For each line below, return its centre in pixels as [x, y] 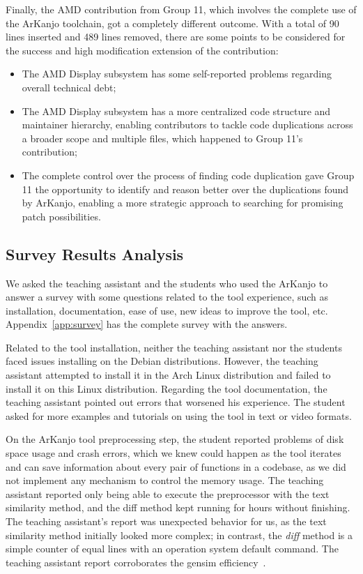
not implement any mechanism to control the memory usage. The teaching [165, 480]
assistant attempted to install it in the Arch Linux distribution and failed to [168, 375]
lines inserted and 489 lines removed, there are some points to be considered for [176, 37]
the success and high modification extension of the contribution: [142, 50]
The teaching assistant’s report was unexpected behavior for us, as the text [166, 521]
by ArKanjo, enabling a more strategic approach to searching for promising [183, 203]
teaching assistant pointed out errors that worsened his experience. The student [176, 402]
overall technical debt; [69, 87]
